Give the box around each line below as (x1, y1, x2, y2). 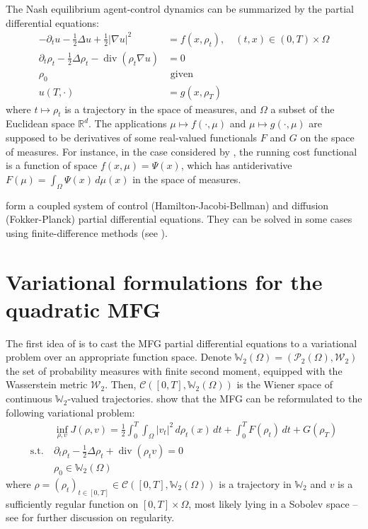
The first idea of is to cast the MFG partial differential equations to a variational (6, 335, 357, 350)
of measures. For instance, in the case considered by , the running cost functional (6, 144, 357, 158)
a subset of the (270, 101, 335, 116)
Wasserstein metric (6, 377, 88, 392)
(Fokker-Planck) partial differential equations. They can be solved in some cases (6, 211, 352, 226)
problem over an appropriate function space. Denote (6, 349, 231, 364)
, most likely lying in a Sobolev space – (188, 496, 358, 511)
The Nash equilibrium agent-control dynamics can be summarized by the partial (6, 1, 354, 16)
